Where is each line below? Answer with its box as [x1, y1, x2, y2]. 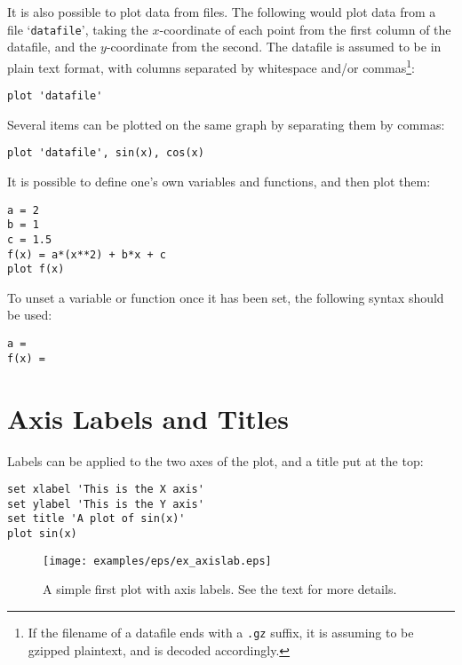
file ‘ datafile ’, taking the [7, 20, 148, 38]
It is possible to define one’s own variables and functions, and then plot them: [7, 172, 431, 190]
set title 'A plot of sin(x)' [7, 512, 186, 526]
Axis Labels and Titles [7, 400, 290, 436]
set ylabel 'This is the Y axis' [7, 497, 204, 511]
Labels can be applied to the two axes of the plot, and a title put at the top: [7, 451, 424, 470]
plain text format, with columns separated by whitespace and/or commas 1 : [7, 55, 415, 76]
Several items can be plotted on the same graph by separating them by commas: [7, 115, 445, 133]
